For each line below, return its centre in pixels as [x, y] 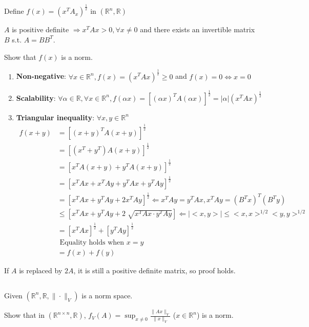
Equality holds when [92, 242]
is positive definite [40, 29]
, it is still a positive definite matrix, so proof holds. [154, 270]
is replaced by [41, 270]
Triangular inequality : [55, 117]
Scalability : [36, 97]
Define [14, 11]
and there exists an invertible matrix [198, 29]
